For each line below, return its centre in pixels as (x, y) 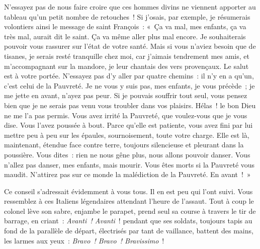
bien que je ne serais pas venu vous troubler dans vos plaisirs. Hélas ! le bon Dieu (130, 105)
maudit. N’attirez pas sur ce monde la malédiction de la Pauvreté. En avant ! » (127, 174)
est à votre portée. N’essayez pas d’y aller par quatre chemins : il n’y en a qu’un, (129, 76)
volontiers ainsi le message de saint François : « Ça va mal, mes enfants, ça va (125, 26)
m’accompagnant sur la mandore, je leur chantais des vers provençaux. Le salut (126, 66)
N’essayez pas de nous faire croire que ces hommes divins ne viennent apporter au (130, 7)
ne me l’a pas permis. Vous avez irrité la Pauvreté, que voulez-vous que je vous (126, 115)
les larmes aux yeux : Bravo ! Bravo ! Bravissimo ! (84, 240)
